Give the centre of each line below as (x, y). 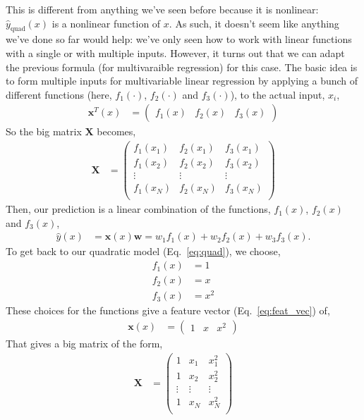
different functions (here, (59, 94)
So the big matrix (44, 131)
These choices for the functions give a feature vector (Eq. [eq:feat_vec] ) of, (168, 310)
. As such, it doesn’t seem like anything (254, 23)
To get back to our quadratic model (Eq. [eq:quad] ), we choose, (143, 251)
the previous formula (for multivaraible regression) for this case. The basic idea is (182, 67)
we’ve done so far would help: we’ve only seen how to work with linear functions (179, 39)
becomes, (116, 131)
